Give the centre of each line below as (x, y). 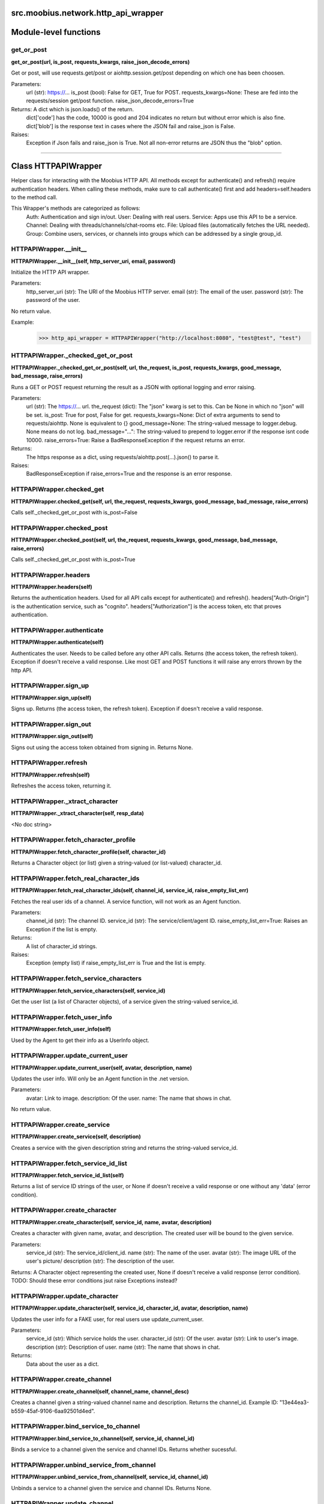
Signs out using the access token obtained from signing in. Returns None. (102, 747)
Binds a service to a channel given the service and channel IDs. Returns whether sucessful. (124, 1449)
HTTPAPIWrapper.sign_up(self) (51, 697)
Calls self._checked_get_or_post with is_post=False (74, 512)
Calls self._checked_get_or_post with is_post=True (73, 559)
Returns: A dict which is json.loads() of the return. (73, 109)
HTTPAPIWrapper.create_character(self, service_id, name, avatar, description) (112, 1222)
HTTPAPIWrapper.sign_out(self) (52, 736)
